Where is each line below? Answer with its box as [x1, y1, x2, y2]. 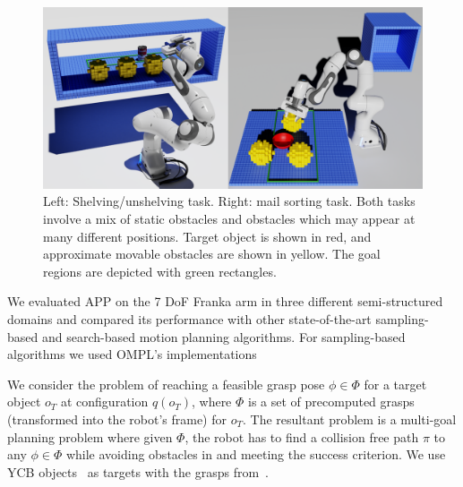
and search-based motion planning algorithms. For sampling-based [41, 327, 406, 346]
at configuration [60, 392, 149, 411]
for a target [364, 374, 427, 393]
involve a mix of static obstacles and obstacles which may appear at [43, 209, 416, 228]
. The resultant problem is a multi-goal [242, 410, 457, 429]
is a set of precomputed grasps [248, 392, 415, 411]
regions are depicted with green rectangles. [43, 261, 277, 280]
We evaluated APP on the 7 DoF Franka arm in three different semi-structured [7, 292, 443, 311]
